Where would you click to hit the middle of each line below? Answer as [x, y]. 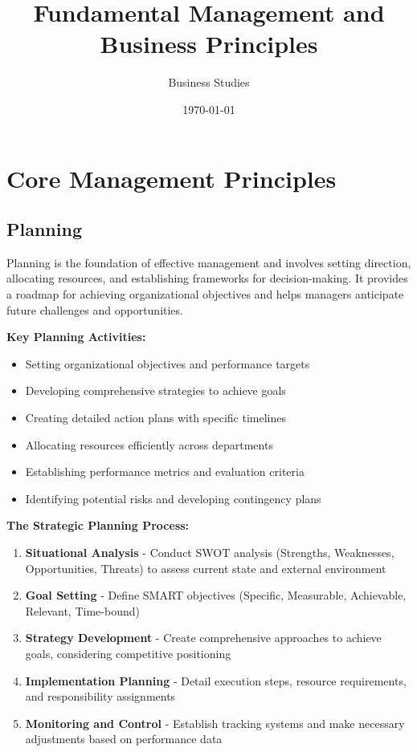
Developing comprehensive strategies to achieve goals [155, 390]
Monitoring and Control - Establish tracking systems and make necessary [215, 723]
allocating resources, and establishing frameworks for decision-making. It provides [207, 278]
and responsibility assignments [100, 696]
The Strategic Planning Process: [98, 525]
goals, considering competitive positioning [128, 653]
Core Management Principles [172, 178]
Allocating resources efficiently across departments [149, 444]
